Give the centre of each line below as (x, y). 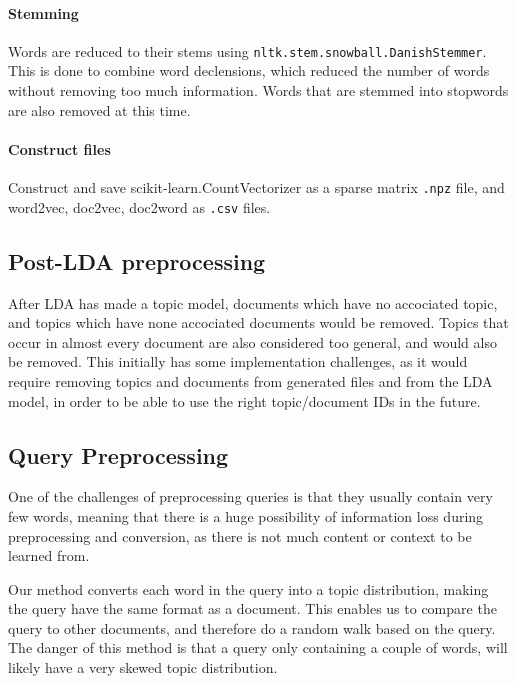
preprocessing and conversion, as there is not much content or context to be (240, 535)
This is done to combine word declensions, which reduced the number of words (249, 70)
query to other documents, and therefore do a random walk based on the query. (252, 627)
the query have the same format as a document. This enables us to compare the (252, 608)
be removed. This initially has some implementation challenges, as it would (238, 361)
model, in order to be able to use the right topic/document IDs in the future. (244, 400)
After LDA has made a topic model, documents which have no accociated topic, (253, 302)
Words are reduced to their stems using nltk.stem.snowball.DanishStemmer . (247, 50)
